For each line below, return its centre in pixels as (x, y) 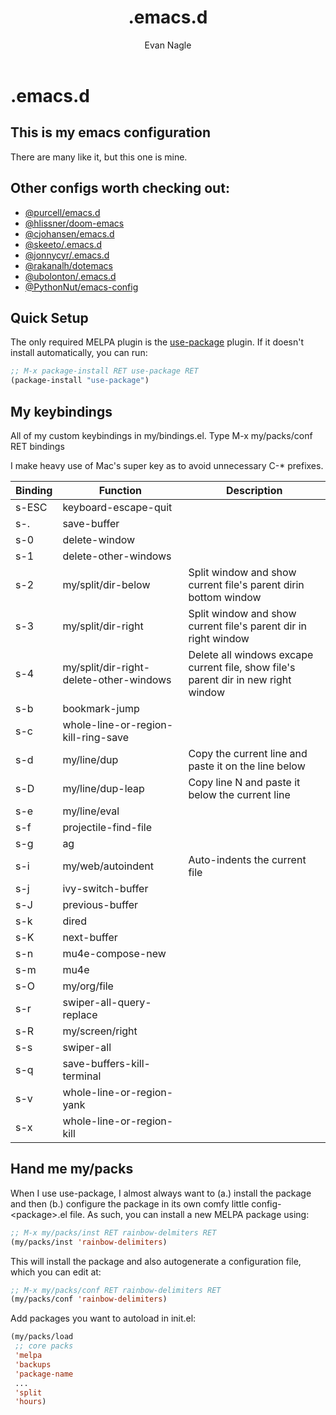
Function (120, 490)
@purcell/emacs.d (62, 212)
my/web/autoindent (108, 866)
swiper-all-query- (107, 1002)
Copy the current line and (248, 753)
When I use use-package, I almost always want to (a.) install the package (161, 1193)
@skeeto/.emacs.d (63, 244)
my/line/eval (91, 811)
